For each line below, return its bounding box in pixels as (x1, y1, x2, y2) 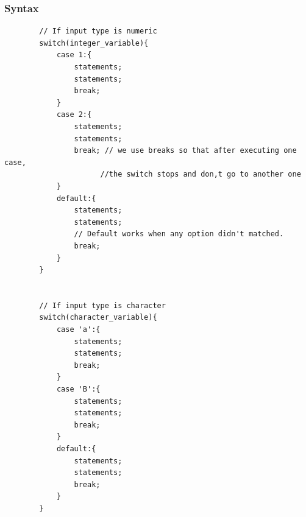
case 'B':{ (56, 385, 101, 394)
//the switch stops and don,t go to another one (100, 170, 301, 179)
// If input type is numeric (39, 27, 157, 36)
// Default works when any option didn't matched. (74, 230, 284, 239)
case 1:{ (56, 51, 92, 60)
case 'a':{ (56, 325, 101, 334)
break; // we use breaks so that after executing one (74, 146, 297, 155)
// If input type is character (39, 301, 166, 310)
